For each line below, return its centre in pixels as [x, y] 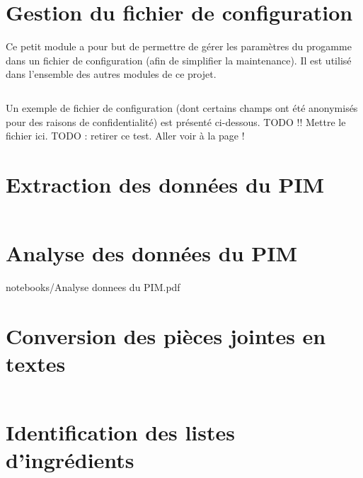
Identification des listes [120, 432]
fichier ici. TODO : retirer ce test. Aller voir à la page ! [125, 136]
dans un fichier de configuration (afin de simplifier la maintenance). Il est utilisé [179, 60]
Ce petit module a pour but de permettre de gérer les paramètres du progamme [179, 46]
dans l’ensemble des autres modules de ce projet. [111, 74]
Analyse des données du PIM [152, 253]
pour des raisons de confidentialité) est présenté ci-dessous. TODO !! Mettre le [176, 121]
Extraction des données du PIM [165, 184]
